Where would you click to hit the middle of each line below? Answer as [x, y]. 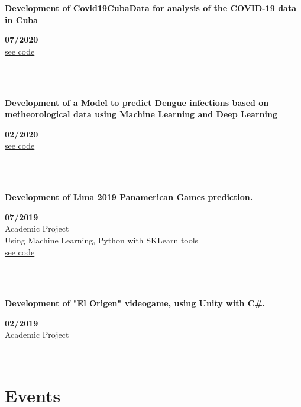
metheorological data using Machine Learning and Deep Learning [141, 114]
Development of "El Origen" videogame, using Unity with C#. [135, 303]
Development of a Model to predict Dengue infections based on [137, 102]
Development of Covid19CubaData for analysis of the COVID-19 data [150, 8]
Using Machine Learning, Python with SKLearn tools [102, 240]
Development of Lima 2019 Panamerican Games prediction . [129, 197]
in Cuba [22, 19]
